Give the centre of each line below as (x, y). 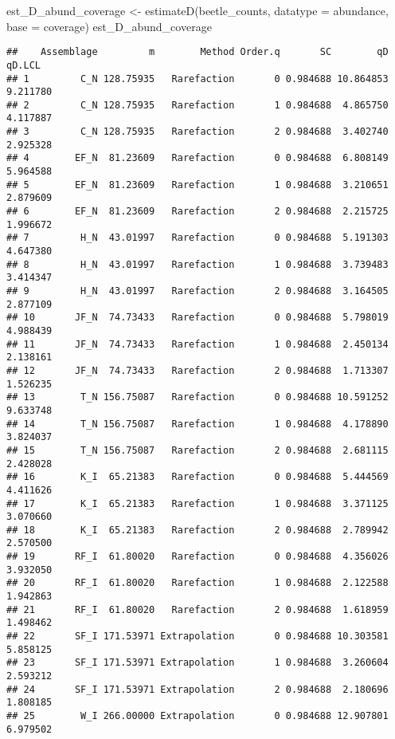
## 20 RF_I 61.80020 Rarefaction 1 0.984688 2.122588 (197, 583)
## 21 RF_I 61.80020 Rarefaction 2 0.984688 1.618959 (197, 609)
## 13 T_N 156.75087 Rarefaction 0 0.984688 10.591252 (197, 397)
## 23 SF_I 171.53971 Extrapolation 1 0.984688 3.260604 (197, 663)
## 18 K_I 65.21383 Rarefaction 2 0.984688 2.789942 (197, 530)
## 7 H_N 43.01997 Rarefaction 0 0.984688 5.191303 (197, 238)
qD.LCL (23, 65)
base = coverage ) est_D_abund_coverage (109, 26)
